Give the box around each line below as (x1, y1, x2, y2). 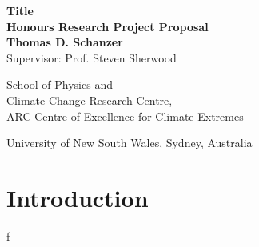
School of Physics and (6, 76, 113, 93)
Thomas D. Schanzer (6, 34, 123, 50)
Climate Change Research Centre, (6, 91, 173, 108)
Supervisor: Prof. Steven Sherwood (6, 49, 177, 66)
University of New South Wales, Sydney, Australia (6, 134, 253, 151)
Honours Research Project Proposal (6, 18, 209, 34)
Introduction (6, 181, 149, 213)
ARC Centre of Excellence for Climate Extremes (6, 107, 244, 124)
